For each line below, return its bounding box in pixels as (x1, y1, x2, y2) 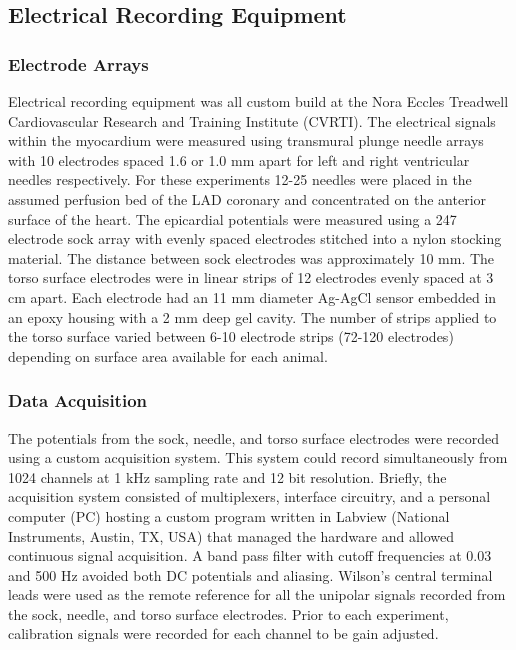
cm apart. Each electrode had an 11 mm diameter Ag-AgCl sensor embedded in (8, 286, 497, 307)
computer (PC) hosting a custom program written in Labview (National (8, 505, 450, 526)
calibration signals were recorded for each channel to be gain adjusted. (8, 623, 439, 644)
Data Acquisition (8, 388, 147, 413)
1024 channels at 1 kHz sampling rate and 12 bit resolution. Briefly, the (8, 466, 447, 487)
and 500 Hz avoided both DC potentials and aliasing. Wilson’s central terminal (8, 564, 493, 585)
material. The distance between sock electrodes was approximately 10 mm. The (8, 247, 495, 268)
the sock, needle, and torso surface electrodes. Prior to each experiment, (8, 603, 449, 624)
